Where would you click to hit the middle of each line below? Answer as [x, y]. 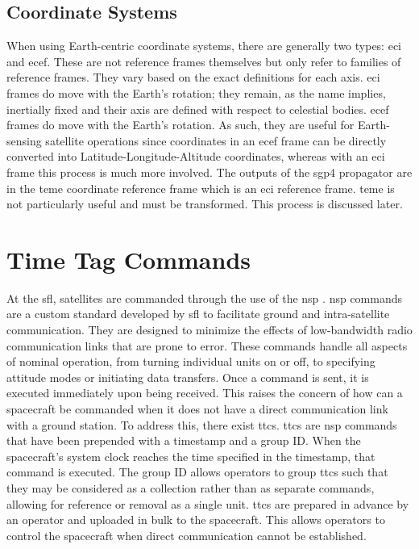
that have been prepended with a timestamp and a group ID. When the [184, 440]
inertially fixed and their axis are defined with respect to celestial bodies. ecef [198, 109]
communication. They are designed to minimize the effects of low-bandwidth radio [209, 330]
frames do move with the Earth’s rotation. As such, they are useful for [180, 125]
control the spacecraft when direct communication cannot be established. [187, 535]
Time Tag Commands [129, 259]
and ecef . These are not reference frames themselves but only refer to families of [204, 61]
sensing [24, 140]
